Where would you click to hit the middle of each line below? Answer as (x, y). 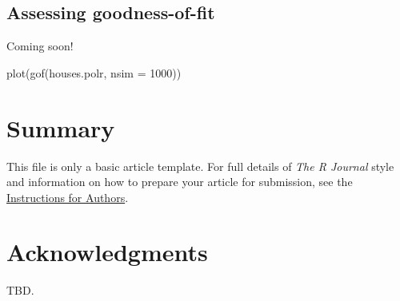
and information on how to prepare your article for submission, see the (180, 182)
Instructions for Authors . (68, 197)
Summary (61, 127)
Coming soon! (40, 46)
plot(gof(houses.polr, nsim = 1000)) (94, 72)
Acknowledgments (107, 252)
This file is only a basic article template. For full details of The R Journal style (200, 166)
